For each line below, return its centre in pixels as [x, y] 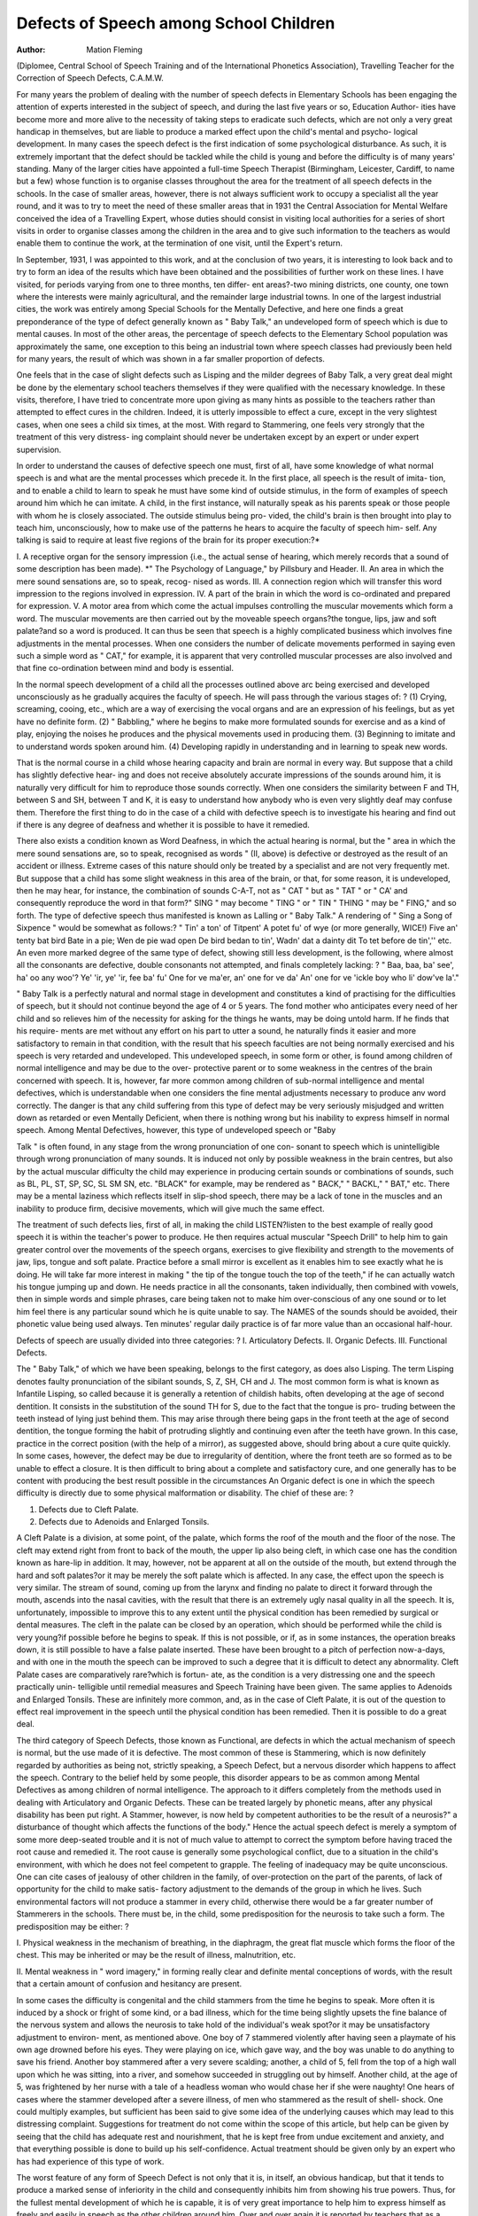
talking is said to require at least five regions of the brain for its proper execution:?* [168, 540]
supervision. [39, 449]
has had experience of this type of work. [90, 2161]
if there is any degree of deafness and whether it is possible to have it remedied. [163, 824]
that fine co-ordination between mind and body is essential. [125, 668]
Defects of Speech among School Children [176, 23]
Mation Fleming [115, 50]
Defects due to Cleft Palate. [89, 1509]
